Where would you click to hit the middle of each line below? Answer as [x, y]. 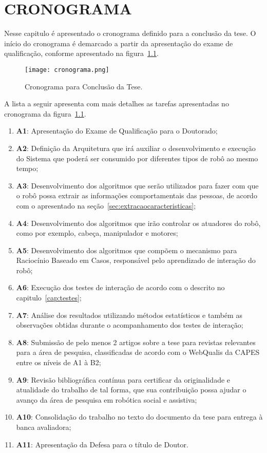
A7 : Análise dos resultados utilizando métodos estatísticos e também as [129, 315]
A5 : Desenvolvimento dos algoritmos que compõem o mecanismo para [127, 250]
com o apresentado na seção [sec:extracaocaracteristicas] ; [106, 205]
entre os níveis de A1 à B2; [59, 362]
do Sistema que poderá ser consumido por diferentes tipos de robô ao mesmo [137, 158]
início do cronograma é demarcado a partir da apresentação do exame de [119, 43]
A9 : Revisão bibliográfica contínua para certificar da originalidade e [123, 379]
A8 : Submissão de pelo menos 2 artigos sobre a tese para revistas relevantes [136, 342]
